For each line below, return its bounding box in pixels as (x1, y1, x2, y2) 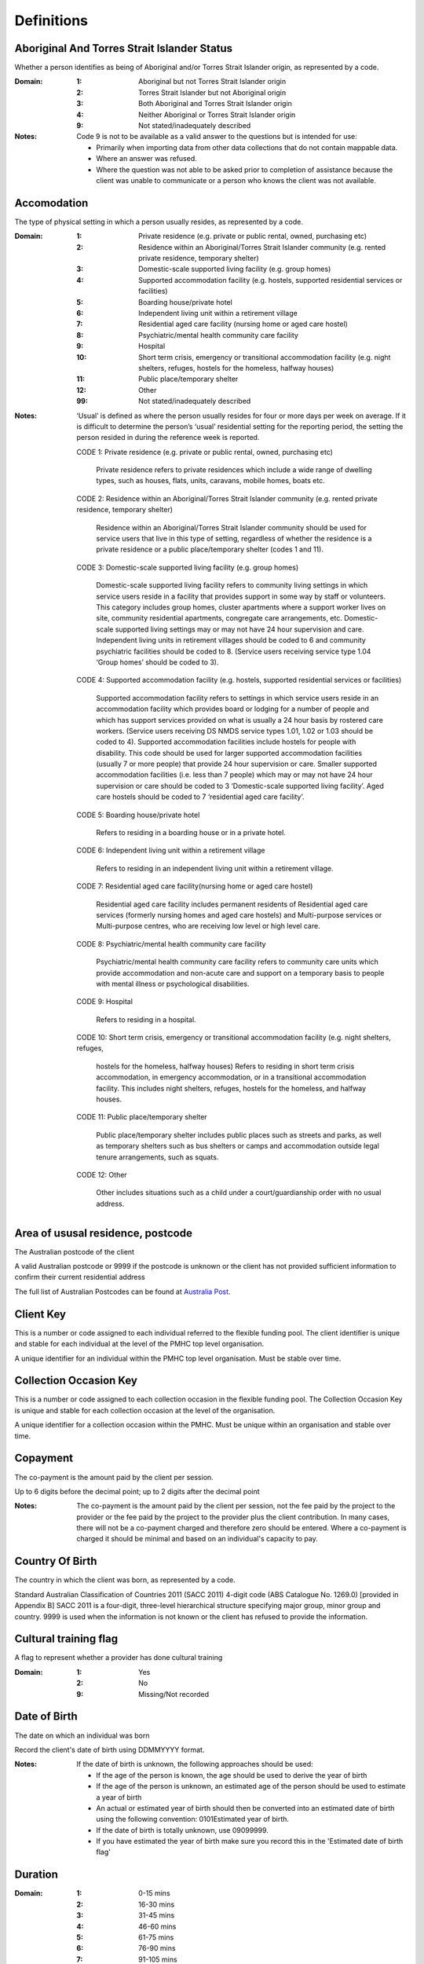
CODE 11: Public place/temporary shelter (76, 1112, 207, 1122)
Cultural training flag (14, 1632, 118, 1646)
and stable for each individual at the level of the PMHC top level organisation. (14, 1339, 265, 1349)
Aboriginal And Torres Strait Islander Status (14, 42, 233, 55)
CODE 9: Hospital (76, 997, 133, 1006)
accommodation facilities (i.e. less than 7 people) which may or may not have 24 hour (96, 770, 373, 779)
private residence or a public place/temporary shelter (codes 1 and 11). (96, 544, 323, 554)
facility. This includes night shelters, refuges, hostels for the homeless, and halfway (96, 1083, 367, 1093)
